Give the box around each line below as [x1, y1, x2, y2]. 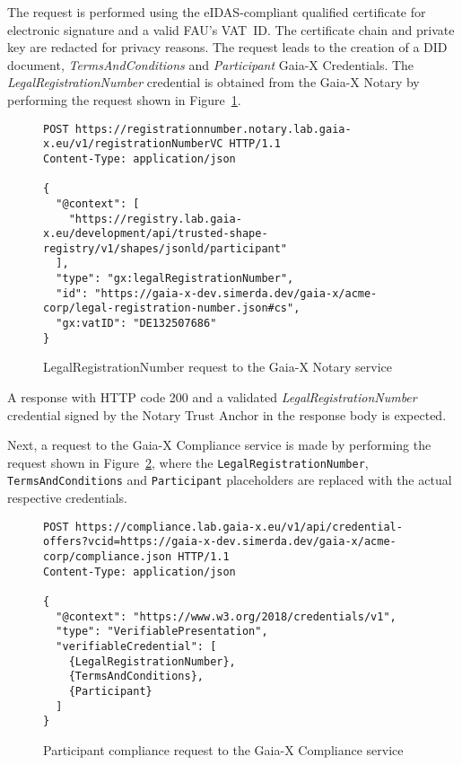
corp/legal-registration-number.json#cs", [43, 302, 301, 315]
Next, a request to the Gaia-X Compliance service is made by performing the [7, 435, 431, 454]
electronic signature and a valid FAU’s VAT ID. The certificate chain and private [7, 20, 455, 39]
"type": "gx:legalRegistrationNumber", [56, 272, 294, 286]
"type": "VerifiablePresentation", [56, 625, 268, 638]
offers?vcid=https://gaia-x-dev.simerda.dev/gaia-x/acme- [43, 535, 397, 549]
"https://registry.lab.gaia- [68, 212, 242, 225]
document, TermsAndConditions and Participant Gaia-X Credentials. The [7, 55, 414, 74]
